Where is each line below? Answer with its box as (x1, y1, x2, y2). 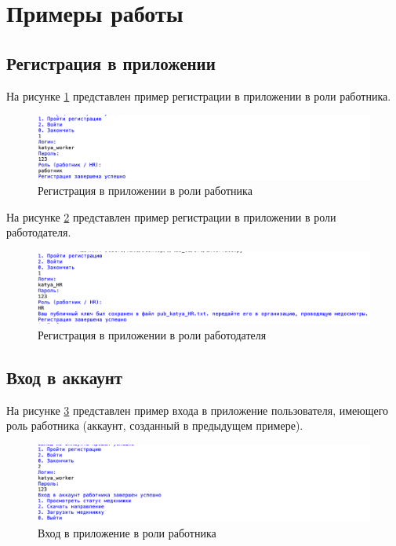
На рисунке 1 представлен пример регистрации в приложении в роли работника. (6, 87, 391, 104)
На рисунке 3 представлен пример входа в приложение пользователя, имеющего (6, 401, 389, 418)
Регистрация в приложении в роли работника (38, 182, 252, 199)
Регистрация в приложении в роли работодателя (38, 326, 267, 343)
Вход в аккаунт (6, 365, 123, 389)
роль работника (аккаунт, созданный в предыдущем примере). (6, 417, 303, 434)
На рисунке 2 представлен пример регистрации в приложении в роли (6, 208, 336, 225)
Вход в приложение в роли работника (38, 524, 216, 541)
